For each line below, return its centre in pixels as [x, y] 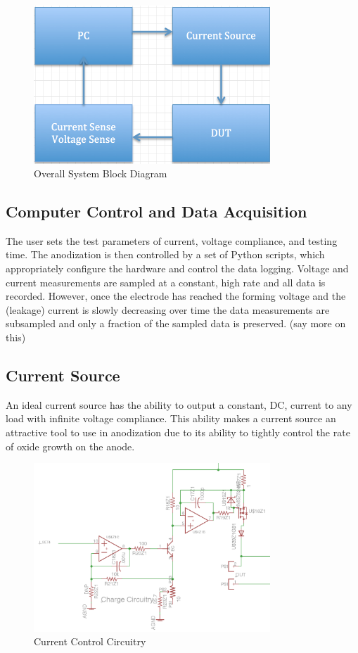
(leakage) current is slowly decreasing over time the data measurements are [168, 309]
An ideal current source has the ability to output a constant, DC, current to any [179, 404]
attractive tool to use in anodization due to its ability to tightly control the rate [178, 432]
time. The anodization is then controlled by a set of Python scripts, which [165, 254]
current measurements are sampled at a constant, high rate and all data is [166, 282]
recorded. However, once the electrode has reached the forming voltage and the [176, 296]
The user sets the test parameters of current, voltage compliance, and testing [172, 240]
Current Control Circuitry [90, 641]
